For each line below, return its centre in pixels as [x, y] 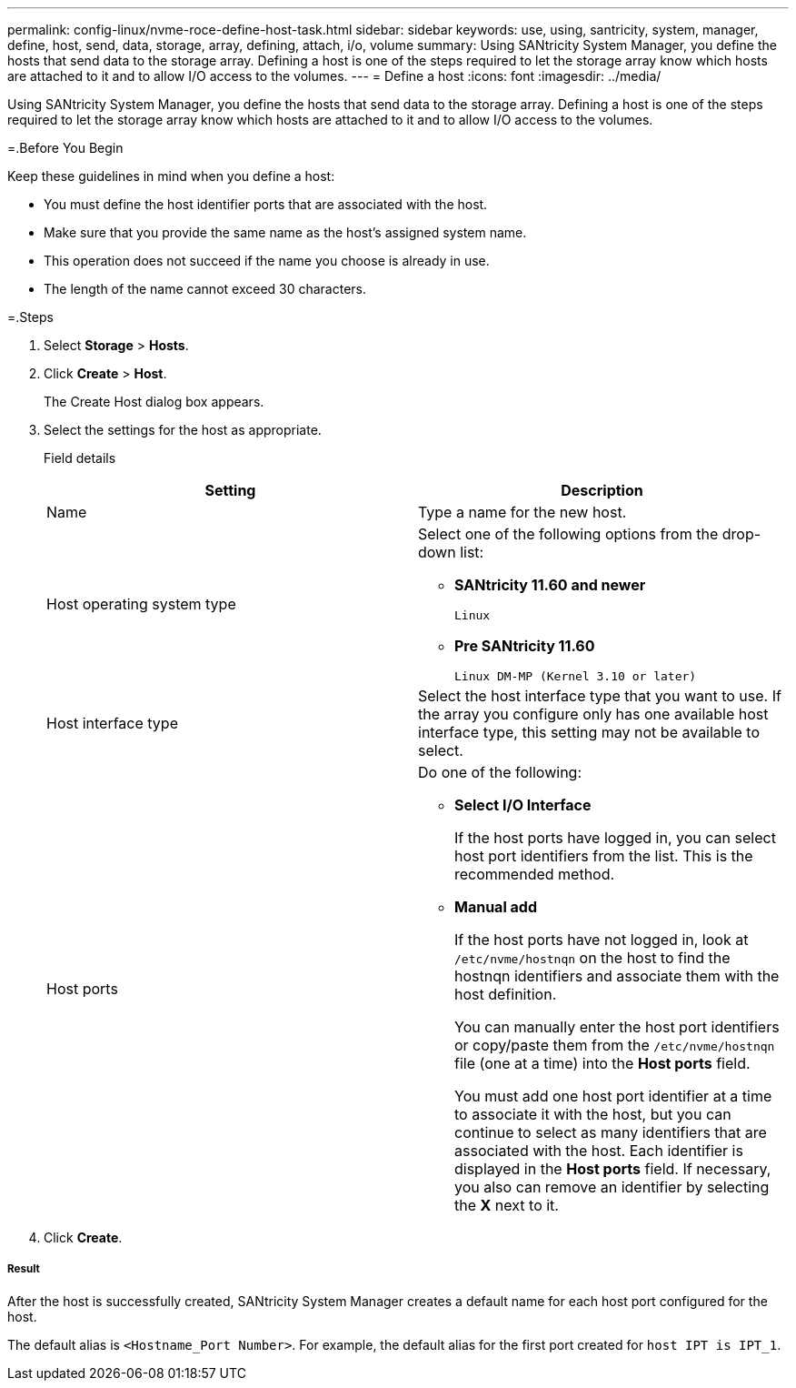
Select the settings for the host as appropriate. [183, 430]
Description [602, 490]
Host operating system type [141, 604]
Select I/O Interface [523, 805]
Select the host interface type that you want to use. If [600, 696]
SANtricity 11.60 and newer [550, 585]
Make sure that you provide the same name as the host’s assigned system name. [285, 232]
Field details [80, 458]
